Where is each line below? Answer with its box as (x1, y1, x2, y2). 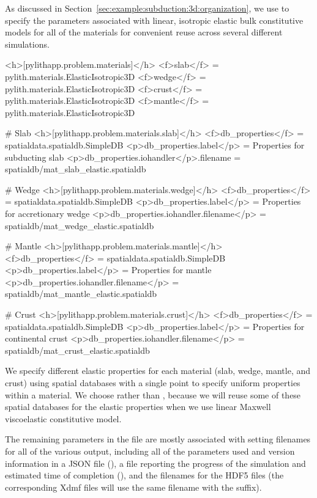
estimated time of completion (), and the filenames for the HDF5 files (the (5, 469, 284, 482)
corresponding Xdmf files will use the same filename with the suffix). (5, 480, 262, 493)
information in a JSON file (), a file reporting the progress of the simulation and (5, 456, 306, 469)
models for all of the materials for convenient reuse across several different (5, 26, 283, 38)
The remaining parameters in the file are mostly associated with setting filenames (5, 433, 311, 445)
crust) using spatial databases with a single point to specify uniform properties (5, 376, 300, 389)
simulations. (5, 37, 50, 50)
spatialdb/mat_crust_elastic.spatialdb (5, 343, 150, 356)
